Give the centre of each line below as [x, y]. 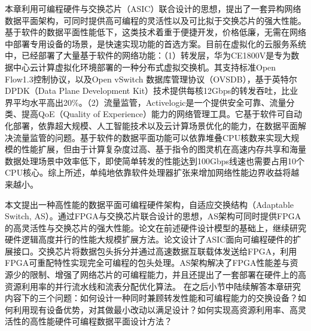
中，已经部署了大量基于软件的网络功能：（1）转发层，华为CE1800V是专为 [148, 55]
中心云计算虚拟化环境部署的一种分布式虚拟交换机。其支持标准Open [144, 67]
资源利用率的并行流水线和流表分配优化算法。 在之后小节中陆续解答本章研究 [153, 286]
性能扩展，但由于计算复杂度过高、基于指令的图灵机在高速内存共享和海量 [164, 149]
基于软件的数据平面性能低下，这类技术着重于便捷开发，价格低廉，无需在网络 [155, 32]
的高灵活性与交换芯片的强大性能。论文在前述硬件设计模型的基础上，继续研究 [155, 227]
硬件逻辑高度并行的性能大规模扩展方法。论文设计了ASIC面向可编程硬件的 [149, 239]
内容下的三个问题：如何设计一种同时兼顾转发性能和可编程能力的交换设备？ [151, 298]
